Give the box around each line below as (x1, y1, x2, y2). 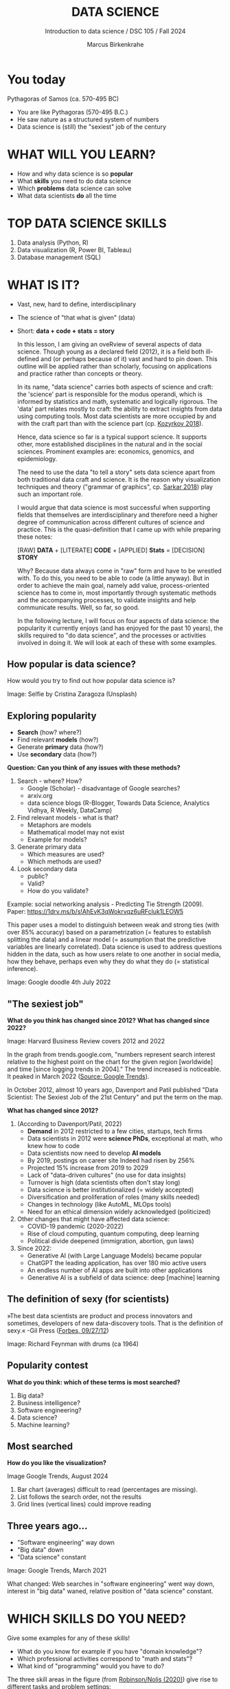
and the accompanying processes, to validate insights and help (16, 595, 196, 604)
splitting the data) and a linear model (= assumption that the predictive (7, 935, 206, 944)
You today (7, 72, 67, 87)
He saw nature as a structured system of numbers (16, 115, 159, 123)
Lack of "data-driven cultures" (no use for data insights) (27, 1171, 187, 1179)
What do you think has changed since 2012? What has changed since (7, 1016, 210, 1024)
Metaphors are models (27, 821, 91, 829)
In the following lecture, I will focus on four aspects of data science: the (16, 616, 220, 624)
